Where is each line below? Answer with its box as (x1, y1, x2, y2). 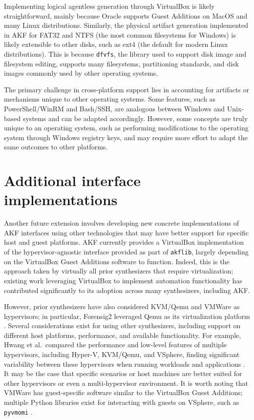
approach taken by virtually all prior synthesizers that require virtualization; (4, 266, 233, 276)
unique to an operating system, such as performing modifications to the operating (4, 123, 249, 133)
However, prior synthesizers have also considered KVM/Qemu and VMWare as (4, 301, 240, 312)
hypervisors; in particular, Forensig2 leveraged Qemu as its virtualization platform (4, 311, 250, 321)
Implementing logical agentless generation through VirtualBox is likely (4, 1, 215, 11)
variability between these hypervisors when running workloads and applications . (4, 358, 245, 369)
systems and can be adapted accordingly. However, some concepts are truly (22, 113, 248, 123)
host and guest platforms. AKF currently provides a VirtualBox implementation (4, 237, 244, 247)
